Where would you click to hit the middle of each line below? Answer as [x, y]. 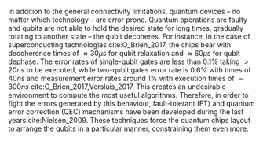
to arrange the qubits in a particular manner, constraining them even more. [128, 128]
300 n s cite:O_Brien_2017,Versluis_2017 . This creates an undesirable [117, 87]
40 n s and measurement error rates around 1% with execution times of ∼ [126, 78]
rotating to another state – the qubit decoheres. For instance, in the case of [129, 36]
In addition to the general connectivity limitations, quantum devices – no [124, 11]
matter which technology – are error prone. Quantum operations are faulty [128, 20]
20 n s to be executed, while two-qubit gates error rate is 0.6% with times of [130, 70]
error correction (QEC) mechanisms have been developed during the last [126, 112]
